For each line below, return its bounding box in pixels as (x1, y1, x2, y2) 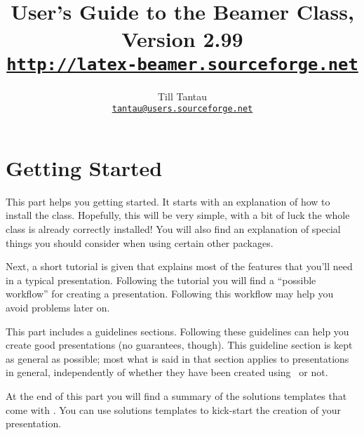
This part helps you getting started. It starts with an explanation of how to (6, 194, 330, 208)
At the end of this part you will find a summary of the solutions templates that (6, 388, 347, 403)
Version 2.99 (121, 25, 243, 53)
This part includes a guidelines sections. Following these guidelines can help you (6, 323, 349, 338)
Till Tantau (157, 88, 207, 103)
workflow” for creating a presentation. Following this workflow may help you (6, 286, 334, 301)
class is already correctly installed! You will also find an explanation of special (6, 222, 341, 236)
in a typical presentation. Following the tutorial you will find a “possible (6, 272, 316, 287)
